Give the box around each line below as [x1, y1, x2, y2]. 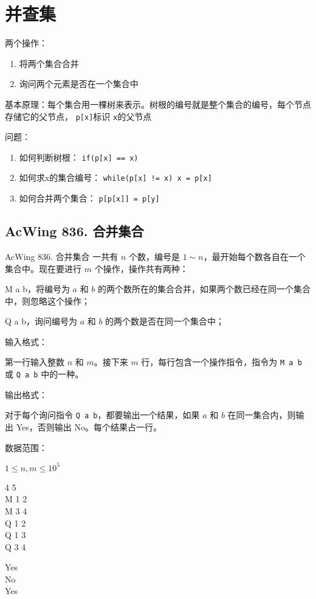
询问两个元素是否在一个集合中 [19, 77, 139, 90]
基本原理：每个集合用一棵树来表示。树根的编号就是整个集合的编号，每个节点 [5, 97, 311, 110]
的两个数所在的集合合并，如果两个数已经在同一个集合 [98, 282, 311, 295]
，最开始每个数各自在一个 [203, 250, 306, 262]
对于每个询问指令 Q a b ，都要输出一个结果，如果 [5, 408, 200, 421]
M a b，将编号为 [5, 282, 70, 295]
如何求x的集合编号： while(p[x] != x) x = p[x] [19, 171, 212, 184]
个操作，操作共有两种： [94, 262, 188, 275]
